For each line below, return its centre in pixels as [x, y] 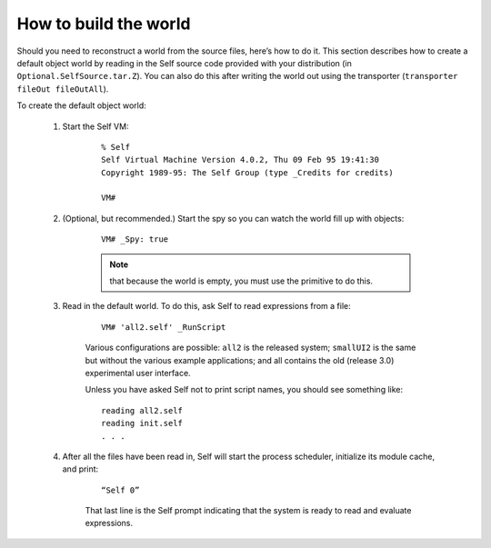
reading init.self [142, 423]
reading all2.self [142, 410]
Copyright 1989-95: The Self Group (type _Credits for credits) [248, 172]
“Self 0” [120, 490]
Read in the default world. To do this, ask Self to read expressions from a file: [207, 306]
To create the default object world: [82, 105]
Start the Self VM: [95, 126]
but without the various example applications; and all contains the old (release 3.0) [240, 360]
